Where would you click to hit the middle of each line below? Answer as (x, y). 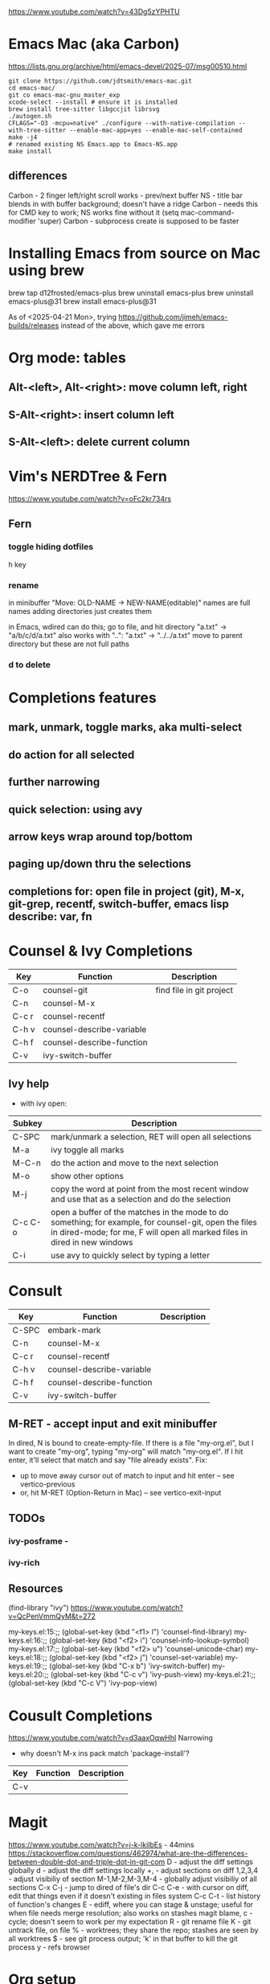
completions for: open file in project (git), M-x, (127, 891)
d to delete (29, 665)
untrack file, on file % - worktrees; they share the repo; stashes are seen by (133, 1930)
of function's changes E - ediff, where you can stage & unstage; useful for (131, 1904)
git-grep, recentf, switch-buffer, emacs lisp (119, 904)
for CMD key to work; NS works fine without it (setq (94, 212)
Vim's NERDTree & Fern (88, 477)
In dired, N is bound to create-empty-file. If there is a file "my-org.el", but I (131, 1443)
